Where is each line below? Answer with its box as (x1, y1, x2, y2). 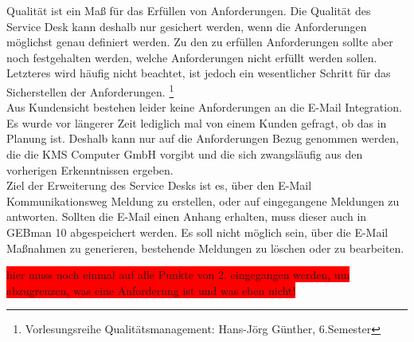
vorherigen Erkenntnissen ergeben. (6, 161, 174, 178)
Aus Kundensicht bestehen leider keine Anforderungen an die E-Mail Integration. (6, 99, 402, 116)
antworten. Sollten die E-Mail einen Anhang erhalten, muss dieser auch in (6, 208, 367, 225)
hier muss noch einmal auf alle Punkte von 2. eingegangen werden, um (6, 266, 350, 283)
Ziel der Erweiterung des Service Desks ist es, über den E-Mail (6, 177, 312, 194)
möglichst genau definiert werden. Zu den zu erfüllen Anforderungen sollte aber (6, 33, 393, 50)
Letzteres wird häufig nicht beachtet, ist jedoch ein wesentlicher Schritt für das (6, 65, 391, 81)
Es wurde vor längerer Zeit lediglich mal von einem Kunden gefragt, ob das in (6, 114, 387, 131)
